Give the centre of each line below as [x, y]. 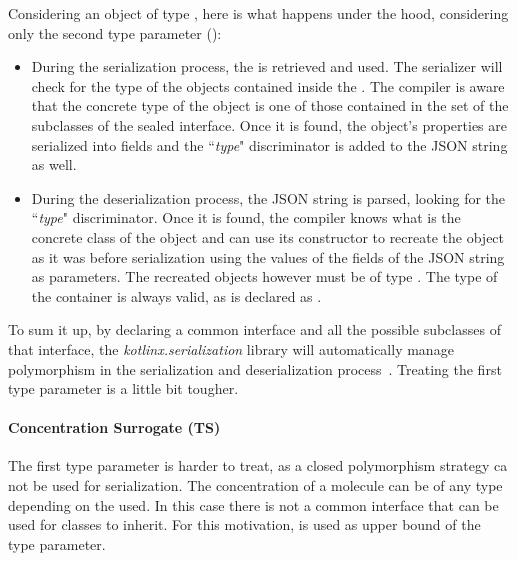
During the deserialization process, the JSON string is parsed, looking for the [268, 197]
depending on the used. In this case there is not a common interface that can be [253, 504]
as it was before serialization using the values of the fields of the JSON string [268, 256]
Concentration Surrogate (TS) [114, 427]
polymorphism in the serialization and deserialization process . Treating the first [255, 368]
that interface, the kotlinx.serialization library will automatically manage [231, 348]
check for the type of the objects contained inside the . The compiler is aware [268, 85]
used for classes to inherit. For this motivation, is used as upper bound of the [244, 524]
